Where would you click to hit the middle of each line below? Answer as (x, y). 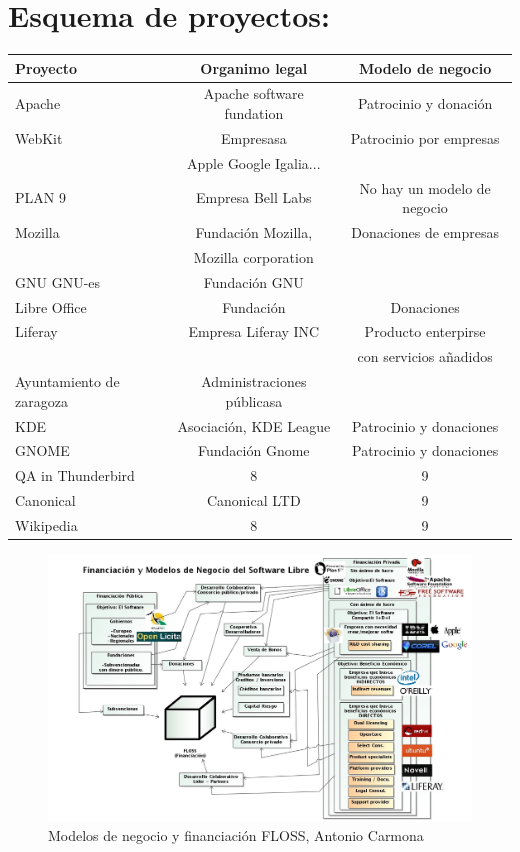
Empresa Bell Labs (254, 197)
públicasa (254, 400)
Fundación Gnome (254, 450)
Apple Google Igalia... (254, 162)
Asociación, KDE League (254, 425)
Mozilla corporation (253, 256)
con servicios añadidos (425, 356)
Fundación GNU (253, 281)
